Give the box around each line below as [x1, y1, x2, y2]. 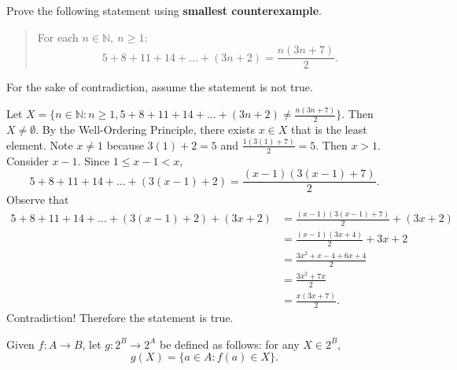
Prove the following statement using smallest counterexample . [6, 2, 322, 18]
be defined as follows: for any [159, 335, 300, 352]
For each [37, 28, 79, 45]
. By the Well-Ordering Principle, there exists [35, 120, 256, 137]
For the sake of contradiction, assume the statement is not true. [6, 79, 313, 95]
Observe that [6, 191, 69, 208]
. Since [77, 152, 110, 168]
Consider [6, 152, 49, 168]
